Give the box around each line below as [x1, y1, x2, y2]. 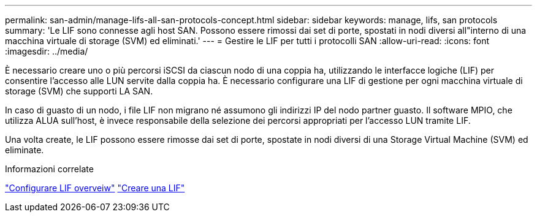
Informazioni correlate [5, 164, 94, 174]
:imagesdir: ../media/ [5, 46, 88, 56]
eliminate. [5, 145, 44, 155]
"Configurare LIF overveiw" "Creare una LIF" [5, 183, 185, 193]
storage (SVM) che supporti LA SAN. [5, 86, 153, 96]
